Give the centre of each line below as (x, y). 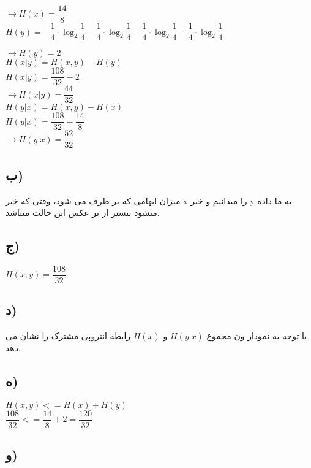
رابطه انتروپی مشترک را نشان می (68, 336)
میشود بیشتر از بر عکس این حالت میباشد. (83, 213)
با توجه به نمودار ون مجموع (257, 336)
